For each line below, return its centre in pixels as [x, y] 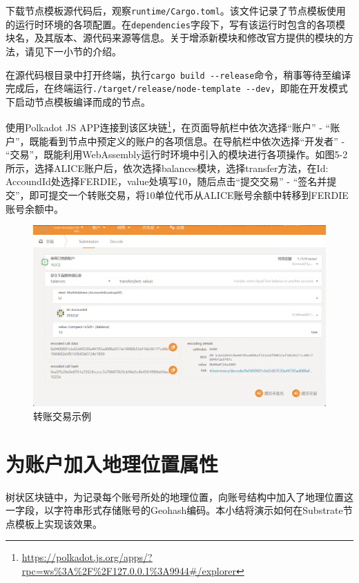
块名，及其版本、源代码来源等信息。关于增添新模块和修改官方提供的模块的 [175, 38]
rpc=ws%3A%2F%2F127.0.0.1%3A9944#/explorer [129, 571]
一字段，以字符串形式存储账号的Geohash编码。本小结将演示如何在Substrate [174, 510]
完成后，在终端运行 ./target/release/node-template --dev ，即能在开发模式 [177, 88]
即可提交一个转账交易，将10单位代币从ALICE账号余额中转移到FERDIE [189, 195]
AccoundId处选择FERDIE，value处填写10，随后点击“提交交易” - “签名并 [166, 181]
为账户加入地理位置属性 [112, 463]
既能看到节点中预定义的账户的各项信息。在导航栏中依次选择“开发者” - [187, 141]
